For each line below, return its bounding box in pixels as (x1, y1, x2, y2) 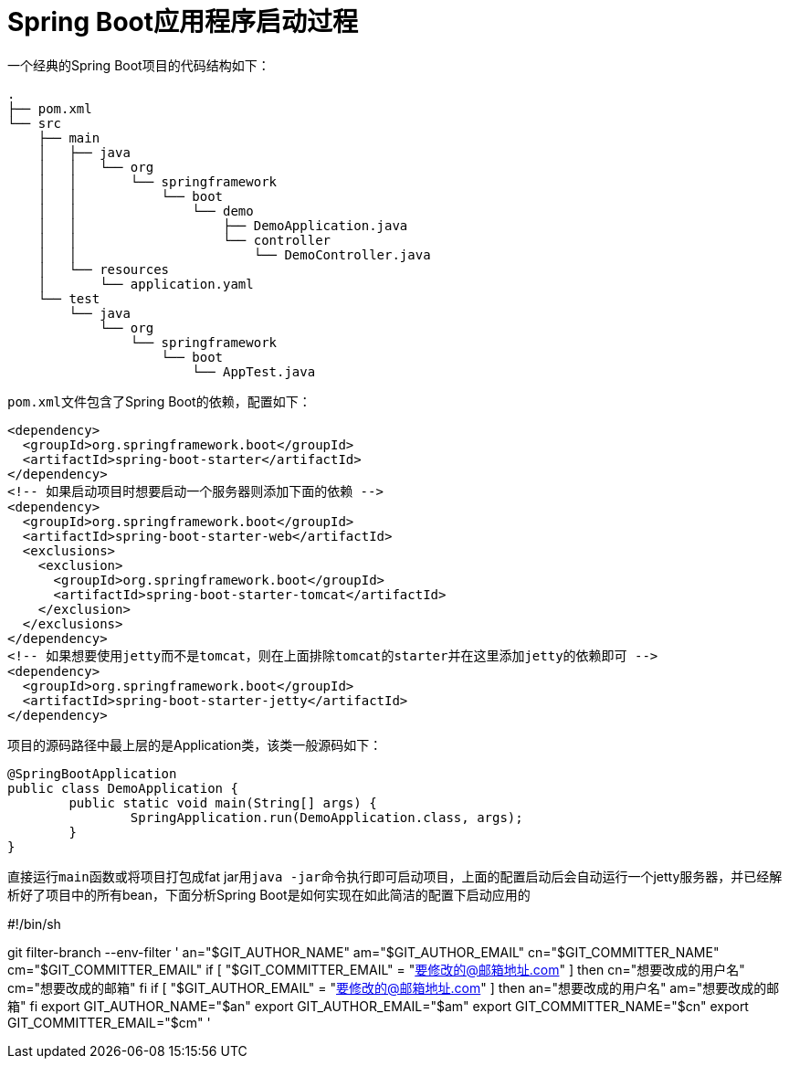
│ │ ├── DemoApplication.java (37, 217, 408, 233)
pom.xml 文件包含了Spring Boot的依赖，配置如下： (7, 393, 311, 409)
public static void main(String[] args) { (68, 795, 377, 810)
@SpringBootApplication (7, 765, 177, 781)
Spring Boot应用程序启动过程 (7, 6, 358, 37)
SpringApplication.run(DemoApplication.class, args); (130, 809, 523, 825)
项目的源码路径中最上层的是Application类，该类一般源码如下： (7, 736, 383, 753)
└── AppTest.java (192, 364, 316, 379)
